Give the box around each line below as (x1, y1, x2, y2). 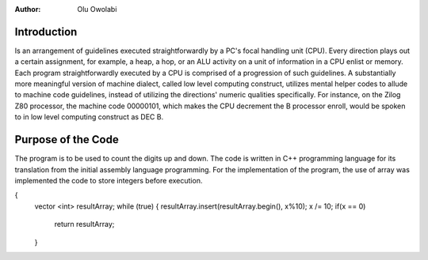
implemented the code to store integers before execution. (14, 175, 203, 185)
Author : (14, 5, 41, 13)
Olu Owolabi (77, 5, 117, 13)
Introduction (14, 24, 78, 39)
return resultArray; (54, 220, 115, 229)
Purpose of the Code (14, 133, 119, 146)
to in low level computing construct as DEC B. (14, 112, 164, 122)
